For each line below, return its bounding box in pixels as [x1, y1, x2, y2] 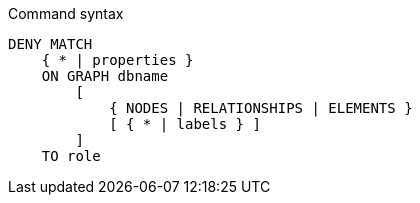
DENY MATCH [8, 36, 93, 52]
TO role [41, 148, 101, 164]
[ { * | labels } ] [109, 116, 261, 132]
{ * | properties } [41, 52, 194, 68]
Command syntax [8, 5, 124, 22]
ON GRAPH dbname [41, 68, 169, 84]
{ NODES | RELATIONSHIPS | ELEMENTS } [109, 100, 413, 116]
